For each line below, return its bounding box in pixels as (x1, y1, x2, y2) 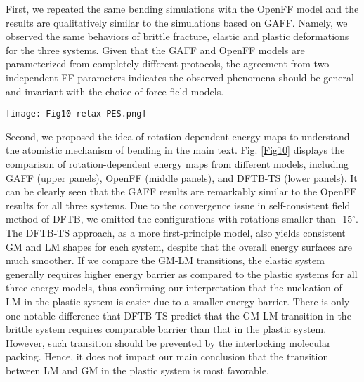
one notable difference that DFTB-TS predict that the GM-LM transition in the (6, 308, 351, 322)
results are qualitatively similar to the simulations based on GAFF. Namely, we (6, 15, 348, 29)
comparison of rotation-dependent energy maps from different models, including (6, 157, 349, 171)
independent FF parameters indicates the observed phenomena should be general (6, 70, 354, 84)
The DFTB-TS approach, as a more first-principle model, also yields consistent (6, 225, 346, 239)
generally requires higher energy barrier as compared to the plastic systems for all (6, 266, 358, 281)
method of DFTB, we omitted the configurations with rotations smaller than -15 (6, 211, 353, 226)
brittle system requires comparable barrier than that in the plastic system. (6, 322, 327, 336)
